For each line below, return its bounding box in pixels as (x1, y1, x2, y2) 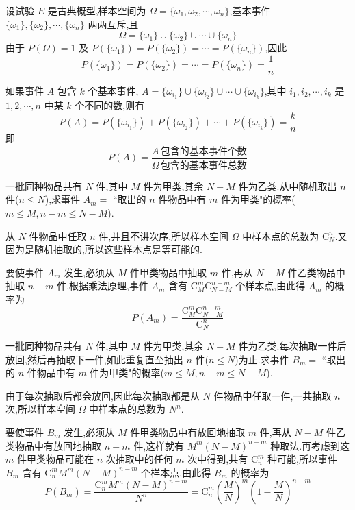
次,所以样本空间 (5, 402, 75, 416)
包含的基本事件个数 (160, 146, 247, 156)
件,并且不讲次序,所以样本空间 (98, 228, 229, 243)
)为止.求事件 (235, 352, 289, 366)
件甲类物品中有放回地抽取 (130, 424, 246, 439)
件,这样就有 (133, 438, 185, 452)
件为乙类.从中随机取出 (238, 178, 337, 193)
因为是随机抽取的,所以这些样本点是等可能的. (5, 242, 202, 256)
